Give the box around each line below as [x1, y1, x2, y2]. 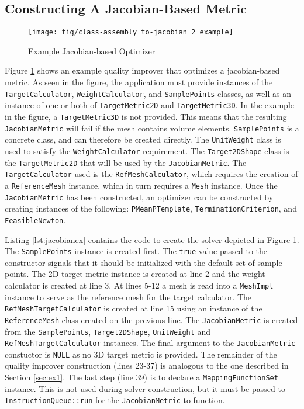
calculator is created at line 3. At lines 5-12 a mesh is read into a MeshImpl [5, 279, 274, 291]
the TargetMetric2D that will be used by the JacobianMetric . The [5, 156, 247, 168]
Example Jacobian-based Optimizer [28, 44, 156, 57]
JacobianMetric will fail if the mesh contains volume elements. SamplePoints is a [5, 122, 299, 134]
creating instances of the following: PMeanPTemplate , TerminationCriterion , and [5, 202, 297, 214]
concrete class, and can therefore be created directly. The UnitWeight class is [5, 133, 281, 145]
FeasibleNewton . [5, 213, 66, 226]
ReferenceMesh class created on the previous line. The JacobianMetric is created [5, 313, 298, 325]
